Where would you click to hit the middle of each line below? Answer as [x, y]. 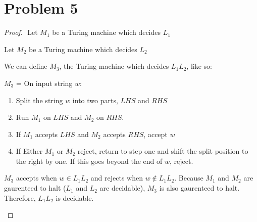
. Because [189, 178]
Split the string [39, 100]
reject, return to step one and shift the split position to [163, 151]
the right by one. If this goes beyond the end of [89, 161]
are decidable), [122, 188]
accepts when [36, 178]
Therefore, [20, 197]
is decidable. [75, 197]
